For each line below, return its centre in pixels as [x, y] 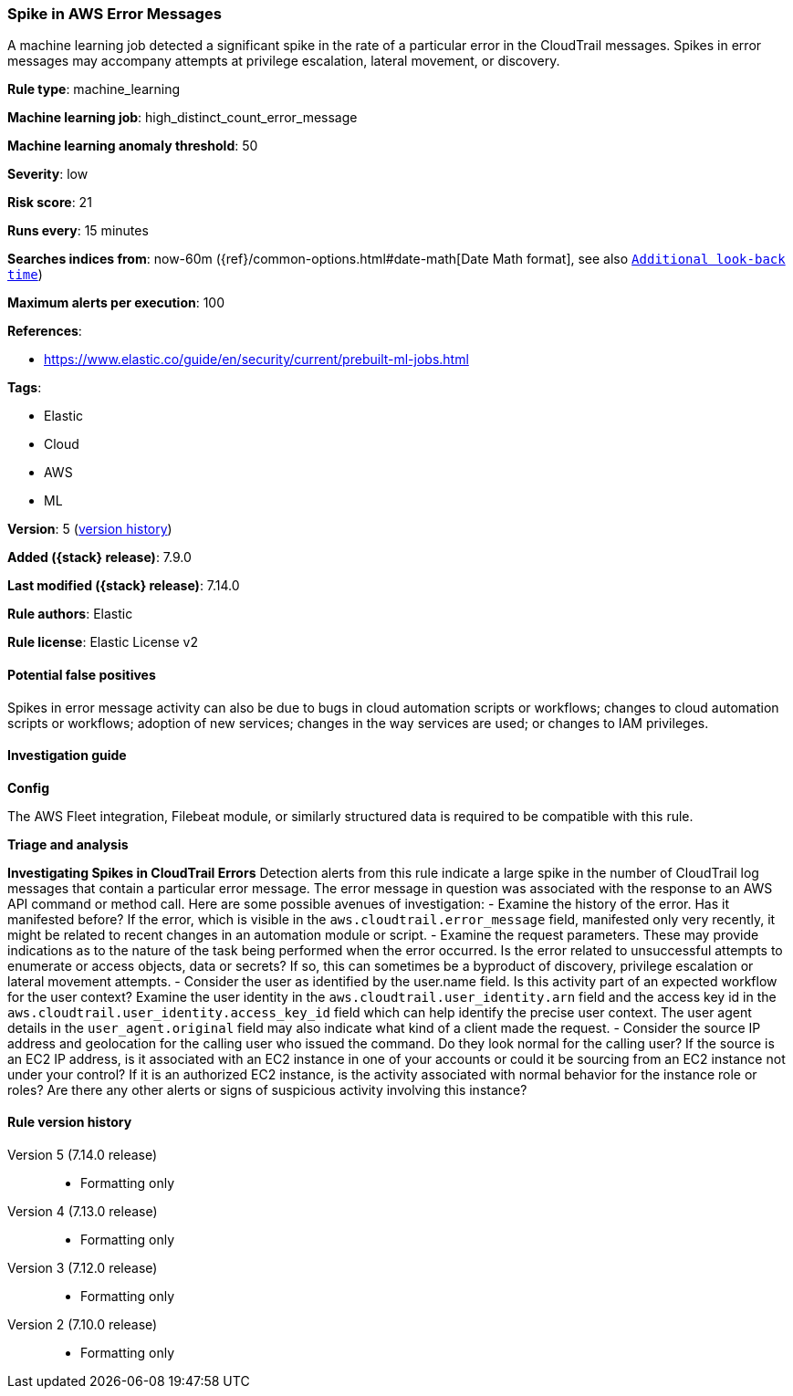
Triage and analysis [68, 844]
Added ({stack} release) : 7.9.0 [99, 557]
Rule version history [70, 1122]
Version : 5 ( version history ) [90, 529]
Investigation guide [67, 755]
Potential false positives [82, 674]
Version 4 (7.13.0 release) [83, 1212]
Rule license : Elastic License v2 [103, 642]
